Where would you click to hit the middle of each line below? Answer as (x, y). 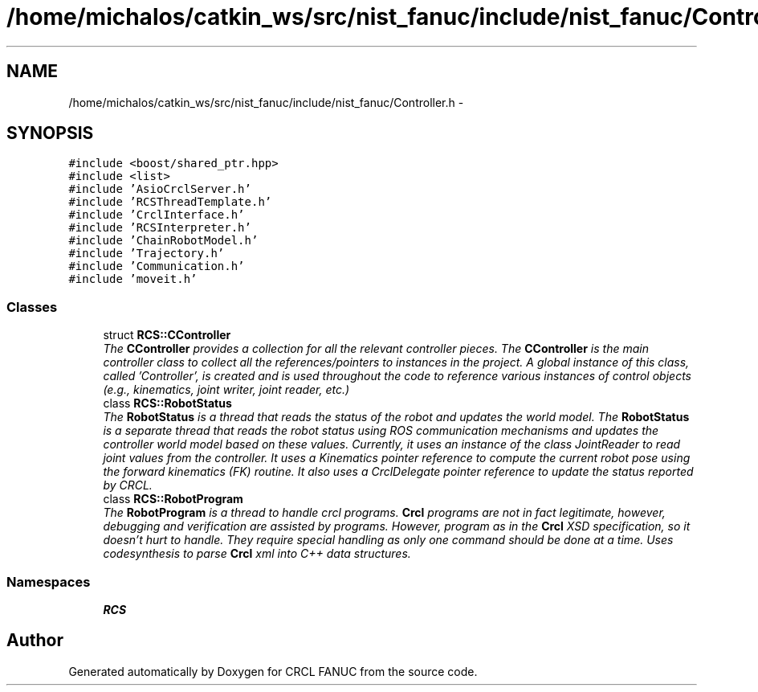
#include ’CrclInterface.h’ (157, 215)
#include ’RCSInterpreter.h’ (160, 228)
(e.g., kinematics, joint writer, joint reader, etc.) (226, 390)
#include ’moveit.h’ (133, 279)
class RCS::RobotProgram (173, 499)
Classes (32, 307)
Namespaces (49, 581)
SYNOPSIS (50, 133)
